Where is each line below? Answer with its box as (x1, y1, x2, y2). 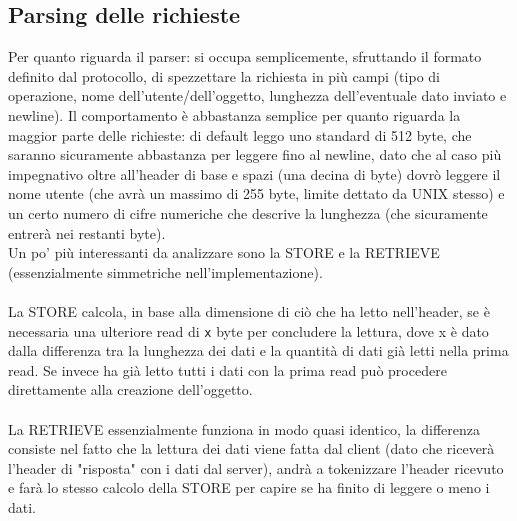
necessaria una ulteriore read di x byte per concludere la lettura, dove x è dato (8, 320, 489, 341)
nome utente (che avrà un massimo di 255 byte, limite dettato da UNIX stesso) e (8, 183, 505, 204)
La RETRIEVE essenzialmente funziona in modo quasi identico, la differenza (8, 418, 480, 439)
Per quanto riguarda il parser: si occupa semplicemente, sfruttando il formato (8, 46, 482, 67)
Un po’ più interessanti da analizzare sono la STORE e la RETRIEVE (8, 242, 440, 263)
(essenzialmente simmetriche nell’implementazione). (8, 261, 323, 282)
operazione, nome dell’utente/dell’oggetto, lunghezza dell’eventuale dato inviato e (8, 85, 507, 106)
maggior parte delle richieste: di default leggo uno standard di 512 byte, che (8, 124, 472, 145)
